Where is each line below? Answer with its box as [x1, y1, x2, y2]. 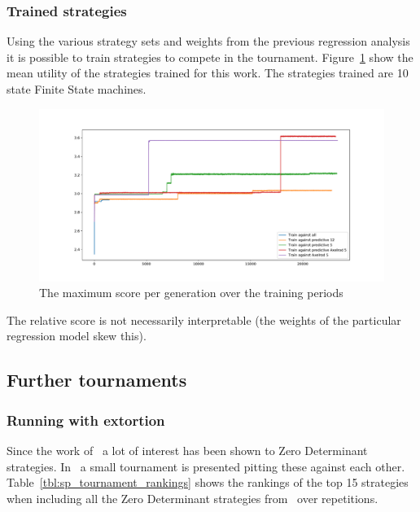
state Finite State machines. [7, 81, 147, 97]
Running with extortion [7, 409, 165, 430]
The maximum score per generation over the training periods [39, 284, 343, 301]
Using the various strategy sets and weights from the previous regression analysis [7, 33, 410, 50]
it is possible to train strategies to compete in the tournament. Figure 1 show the [7, 48, 413, 65]
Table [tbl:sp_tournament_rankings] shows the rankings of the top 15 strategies [7, 474, 409, 491]
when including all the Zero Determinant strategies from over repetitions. [7, 489, 378, 506]
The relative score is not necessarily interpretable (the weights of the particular [7, 311, 401, 328]
